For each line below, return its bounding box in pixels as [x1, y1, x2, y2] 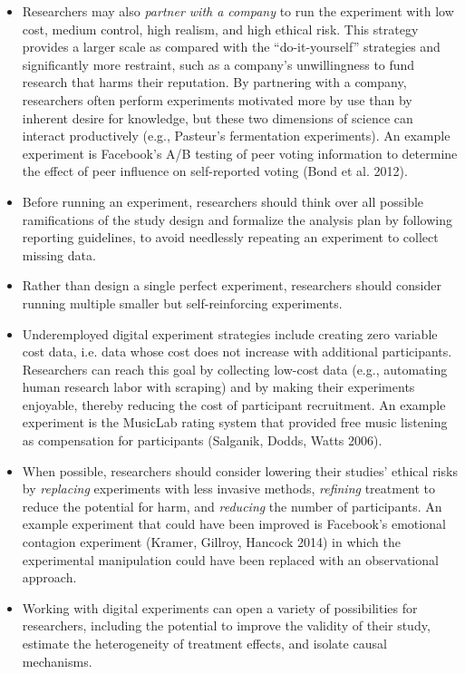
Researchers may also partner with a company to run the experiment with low [22, 2, 454, 20]
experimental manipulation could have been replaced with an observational [22, 550, 439, 569]
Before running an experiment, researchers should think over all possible [22, 191, 424, 210]
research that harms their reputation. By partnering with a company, [22, 73, 407, 92]
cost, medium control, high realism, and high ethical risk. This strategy [22, 19, 419, 38]
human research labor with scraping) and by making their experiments [22, 377, 415, 396]
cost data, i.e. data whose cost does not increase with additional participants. [22, 342, 452, 361]
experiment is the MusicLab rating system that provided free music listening [22, 413, 448, 432]
